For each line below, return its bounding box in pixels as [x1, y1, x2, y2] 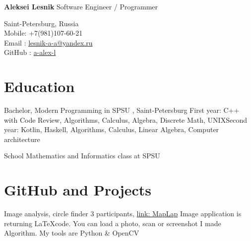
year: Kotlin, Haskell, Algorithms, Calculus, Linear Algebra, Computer [4, 124, 219, 135]
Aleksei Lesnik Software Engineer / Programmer [4, 1, 158, 11]
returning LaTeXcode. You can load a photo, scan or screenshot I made [4, 218, 221, 228]
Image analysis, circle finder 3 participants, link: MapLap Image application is [4, 208, 242, 219]
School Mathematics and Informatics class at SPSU [4, 150, 160, 161]
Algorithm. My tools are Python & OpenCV [4, 228, 139, 238]
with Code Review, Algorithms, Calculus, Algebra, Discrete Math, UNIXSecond [4, 114, 247, 125]
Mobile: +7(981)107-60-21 [4, 28, 83, 38]
